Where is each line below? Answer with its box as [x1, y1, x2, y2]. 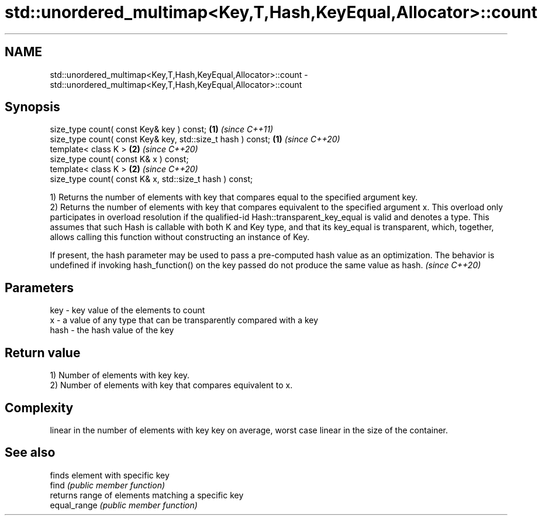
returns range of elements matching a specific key [50, 490, 244, 500]
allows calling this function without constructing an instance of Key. [50, 232, 310, 242]
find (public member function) [50, 480, 165, 490]
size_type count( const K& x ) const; [50, 154, 189, 165]
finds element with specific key [50, 470, 170, 480]
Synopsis [5, 100, 60, 115]
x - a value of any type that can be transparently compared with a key [50, 315, 319, 326]
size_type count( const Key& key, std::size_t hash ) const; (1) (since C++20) [50, 134, 340, 145]
